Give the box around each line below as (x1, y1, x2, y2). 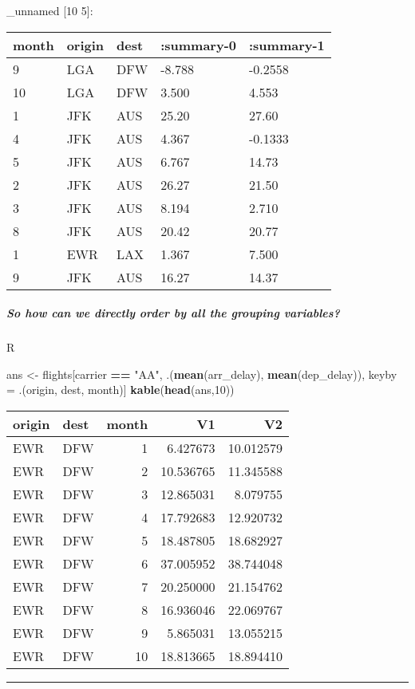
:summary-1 (249, 35, 325, 54)
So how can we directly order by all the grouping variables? (6, 305, 340, 321)
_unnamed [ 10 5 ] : (6, 2, 93, 18)
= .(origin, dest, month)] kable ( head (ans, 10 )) (6, 381, 235, 398)
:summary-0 (160, 35, 236, 54)
